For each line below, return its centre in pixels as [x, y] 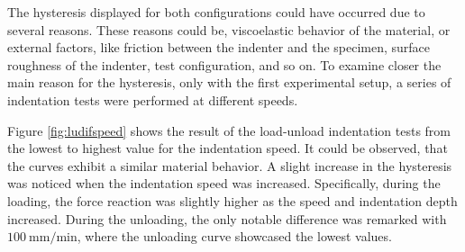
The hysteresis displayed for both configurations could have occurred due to [216, 12]
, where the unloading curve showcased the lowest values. [234, 236]
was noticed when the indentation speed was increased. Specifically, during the [224, 183]
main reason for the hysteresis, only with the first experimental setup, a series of [229, 82]
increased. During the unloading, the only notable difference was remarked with [227, 218]
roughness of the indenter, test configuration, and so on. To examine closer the [224, 64]
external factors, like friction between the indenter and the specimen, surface [219, 47]
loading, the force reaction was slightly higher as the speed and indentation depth [232, 200]
